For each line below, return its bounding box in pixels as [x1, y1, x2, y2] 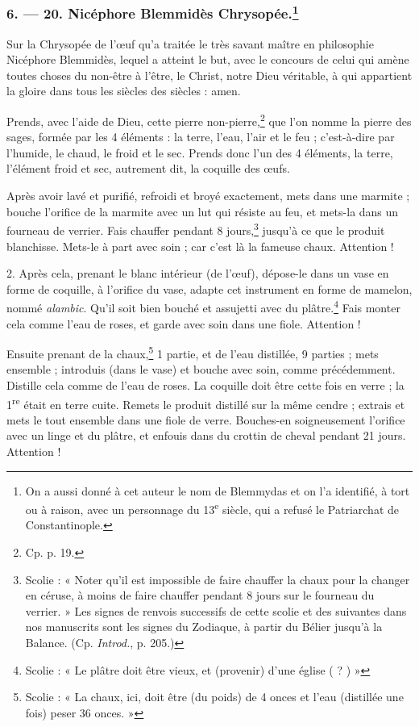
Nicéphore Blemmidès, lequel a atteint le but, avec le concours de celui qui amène [6, 51, 409, 68]
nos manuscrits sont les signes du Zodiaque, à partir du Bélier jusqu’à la [25, 618, 383, 635]
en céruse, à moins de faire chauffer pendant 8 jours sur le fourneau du [25, 587, 375, 604]
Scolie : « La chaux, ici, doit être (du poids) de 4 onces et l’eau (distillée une [25, 688, 404, 705]
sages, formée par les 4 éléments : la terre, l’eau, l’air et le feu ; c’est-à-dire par [6, 128, 395, 145]
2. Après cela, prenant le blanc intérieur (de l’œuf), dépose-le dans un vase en [6, 265, 389, 282]
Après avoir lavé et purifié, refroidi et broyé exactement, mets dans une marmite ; [6, 187, 410, 204]
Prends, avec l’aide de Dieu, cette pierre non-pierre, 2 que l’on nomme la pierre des [6, 111, 412, 129]
